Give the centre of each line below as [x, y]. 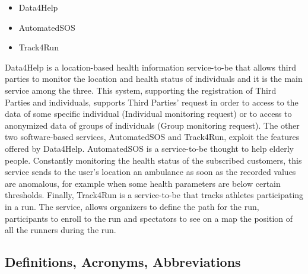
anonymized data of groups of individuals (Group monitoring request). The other [152, 125]
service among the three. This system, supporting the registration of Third [141, 90]
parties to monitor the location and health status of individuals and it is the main [154, 79]
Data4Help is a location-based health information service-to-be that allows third [151, 67]
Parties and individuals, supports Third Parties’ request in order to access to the [152, 102]
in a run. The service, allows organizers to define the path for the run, [132, 206]
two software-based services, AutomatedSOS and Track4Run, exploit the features [152, 137]
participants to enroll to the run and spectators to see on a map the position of [149, 218]
